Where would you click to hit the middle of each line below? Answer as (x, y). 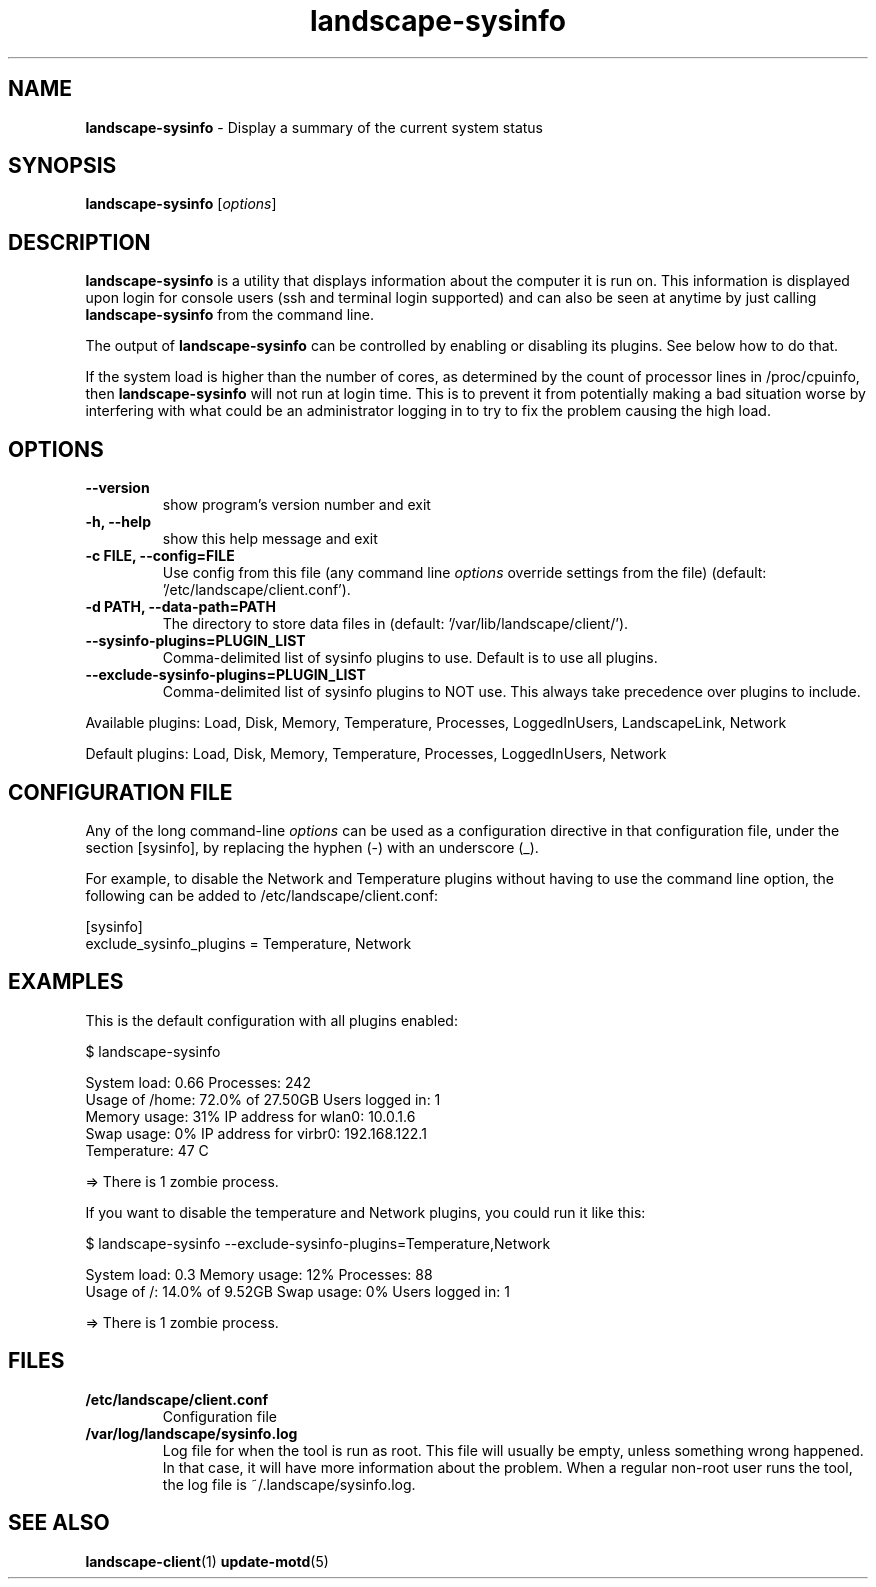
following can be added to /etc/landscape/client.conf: (262, 895)
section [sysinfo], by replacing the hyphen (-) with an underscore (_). (312, 847)
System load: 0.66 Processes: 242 (198, 1082)
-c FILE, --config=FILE (160, 556)
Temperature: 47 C (147, 1150)
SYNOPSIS (62, 166)
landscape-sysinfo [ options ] (181, 204)
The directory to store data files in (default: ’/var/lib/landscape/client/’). (395, 624)
